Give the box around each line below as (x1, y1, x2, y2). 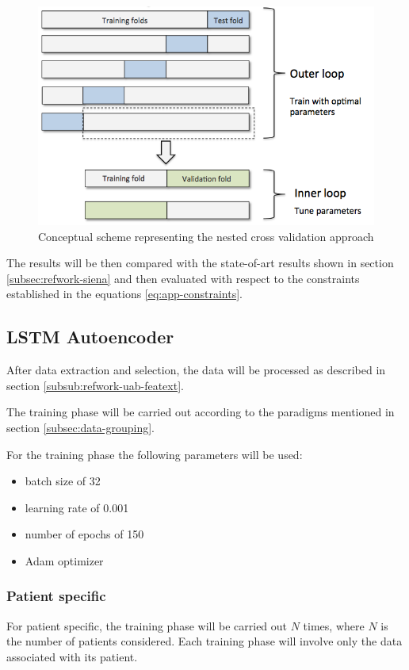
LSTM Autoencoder (6, 324, 174, 349)
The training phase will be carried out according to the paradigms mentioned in (6, 404, 395, 420)
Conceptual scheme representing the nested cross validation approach (38, 228, 374, 244)
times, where (303, 617, 365, 634)
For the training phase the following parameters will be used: (6, 446, 303, 462)
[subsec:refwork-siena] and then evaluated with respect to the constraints (6, 270, 360, 286)
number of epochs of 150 (25, 526, 144, 542)
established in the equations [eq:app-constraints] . (6, 285, 243, 302)
